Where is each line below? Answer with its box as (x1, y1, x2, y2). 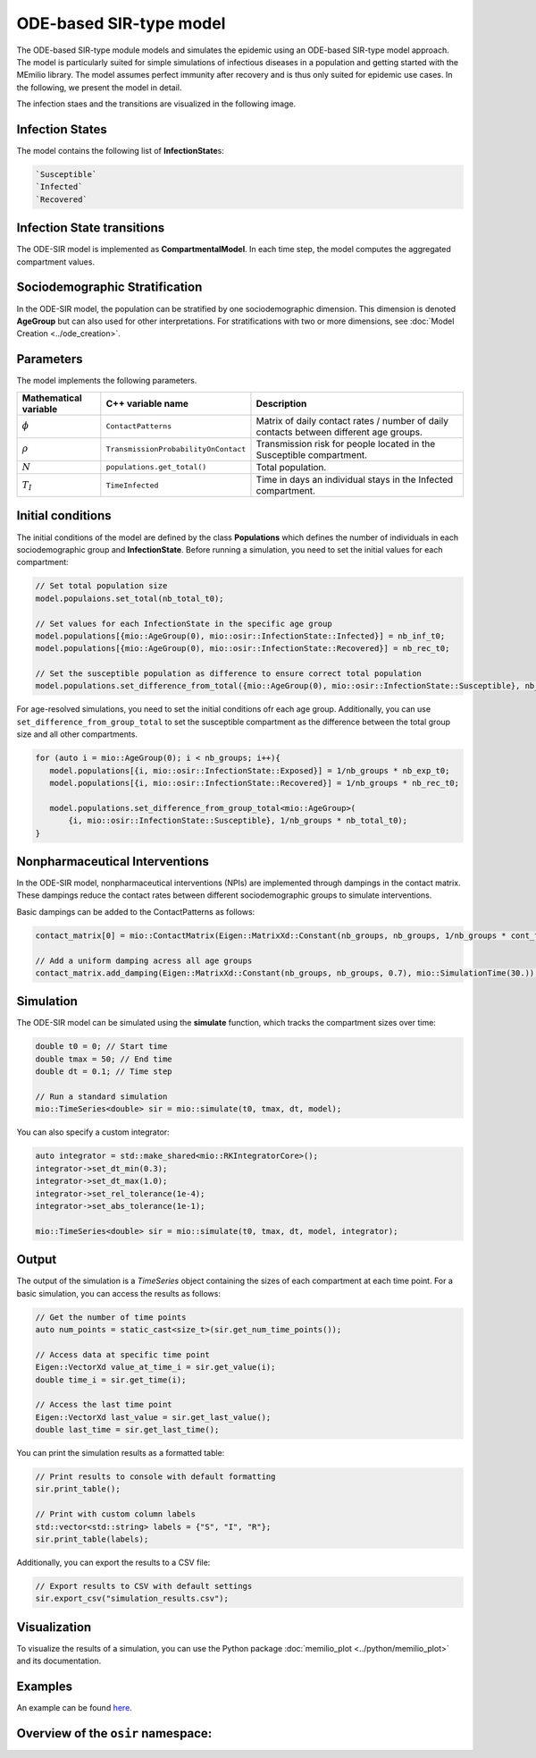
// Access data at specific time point (35, 1349, 210, 1359)
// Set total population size (35, 581, 168, 591)
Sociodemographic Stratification (16, 280, 203, 295)
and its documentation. (16, 1655, 102, 1667)
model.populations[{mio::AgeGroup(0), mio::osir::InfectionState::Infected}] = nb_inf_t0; (35, 630, 446, 641)
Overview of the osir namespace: (16, 1726, 213, 1741)
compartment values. (16, 256, 96, 267)
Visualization (16, 1619, 92, 1635)
